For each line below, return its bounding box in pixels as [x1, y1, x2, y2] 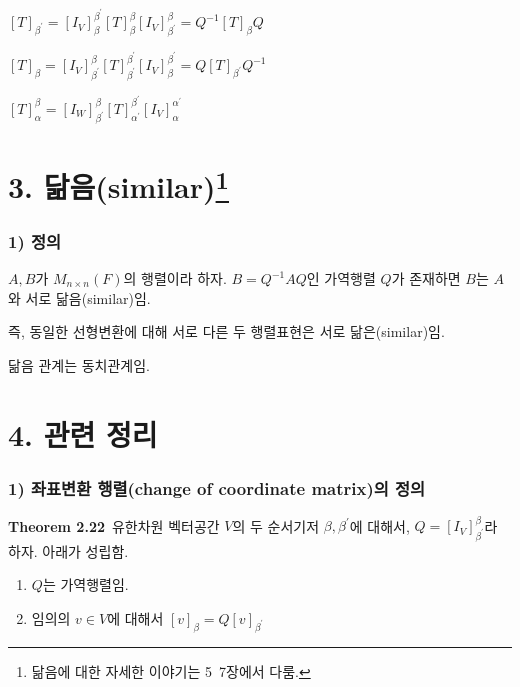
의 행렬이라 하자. [123, 268, 227, 288]
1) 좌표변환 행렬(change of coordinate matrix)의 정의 [8, 475, 426, 500]
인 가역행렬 [306, 268, 376, 288]
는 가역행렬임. [42, 574, 129, 595]
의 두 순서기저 [232, 515, 320, 536]
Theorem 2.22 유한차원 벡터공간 [8, 515, 220, 536]
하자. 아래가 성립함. [8, 540, 129, 561]
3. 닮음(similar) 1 [8, 162, 229, 207]
